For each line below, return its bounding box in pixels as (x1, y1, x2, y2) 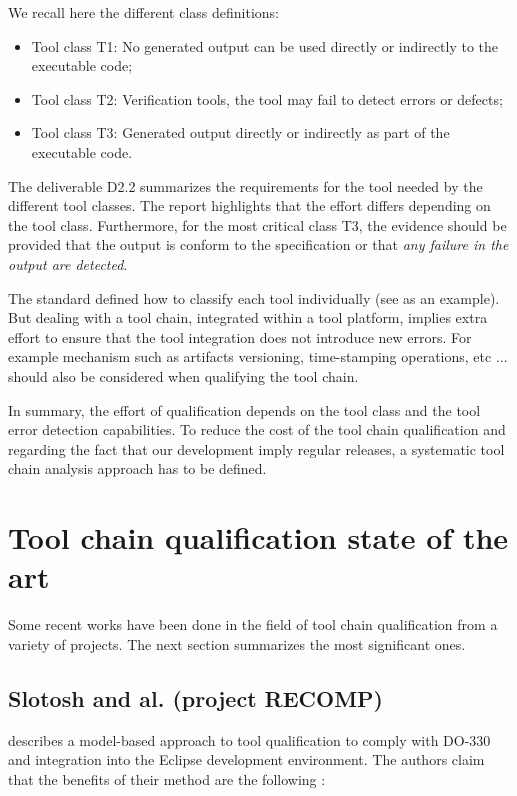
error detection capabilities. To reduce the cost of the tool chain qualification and (8, 419, 506, 440)
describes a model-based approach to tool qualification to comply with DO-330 (8, 729, 491, 750)
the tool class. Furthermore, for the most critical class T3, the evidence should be (8, 214, 507, 235)
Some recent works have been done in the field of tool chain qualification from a (8, 614, 498, 635)
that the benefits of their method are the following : (8, 768, 326, 789)
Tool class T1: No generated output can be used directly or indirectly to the (31, 35, 499, 56)
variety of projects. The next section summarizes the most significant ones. (8, 633, 466, 654)
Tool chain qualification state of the (8, 517, 509, 558)
